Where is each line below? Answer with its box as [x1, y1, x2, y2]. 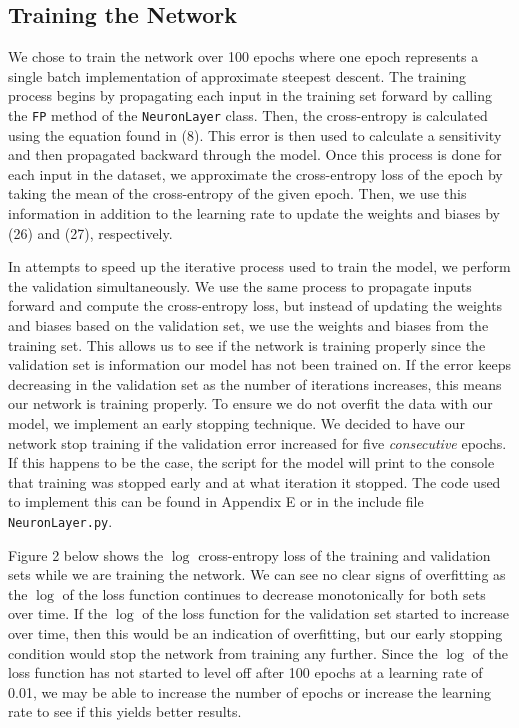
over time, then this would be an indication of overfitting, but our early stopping [8, 622, 503, 643]
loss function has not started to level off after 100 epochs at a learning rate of [8, 662, 483, 683]
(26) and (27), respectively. [8, 222, 173, 243]
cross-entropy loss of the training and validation [198, 544, 491, 565]
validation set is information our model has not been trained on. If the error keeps [8, 354, 512, 375]
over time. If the [8, 603, 108, 624]
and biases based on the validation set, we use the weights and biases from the [8, 314, 489, 335]
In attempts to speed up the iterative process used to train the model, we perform [8, 256, 511, 277]
